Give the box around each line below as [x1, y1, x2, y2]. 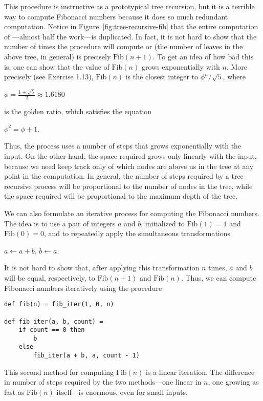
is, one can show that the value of [4, 61, 109, 72]
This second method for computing [4, 366, 114, 377]
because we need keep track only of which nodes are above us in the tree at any [4, 160, 254, 171]
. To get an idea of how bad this [152, 51, 254, 61]
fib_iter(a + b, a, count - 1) [33, 352, 140, 360]
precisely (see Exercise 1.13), [4, 71, 94, 82]
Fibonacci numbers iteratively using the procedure [4, 282, 162, 293]
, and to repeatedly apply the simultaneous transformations [43, 228, 231, 239]
